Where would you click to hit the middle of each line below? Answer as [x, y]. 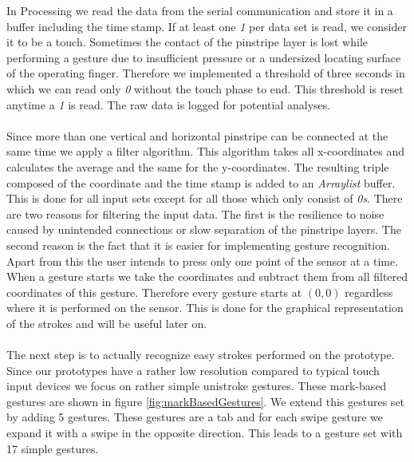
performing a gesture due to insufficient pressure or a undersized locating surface [204, 57]
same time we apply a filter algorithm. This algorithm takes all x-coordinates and [205, 151]
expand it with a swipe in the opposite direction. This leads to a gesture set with [205, 433]
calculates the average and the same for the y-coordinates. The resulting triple [198, 166]
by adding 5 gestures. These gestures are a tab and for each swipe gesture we [195, 417]
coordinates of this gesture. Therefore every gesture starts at [154, 292]
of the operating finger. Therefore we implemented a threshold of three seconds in [206, 73]
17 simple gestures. [53, 448]
